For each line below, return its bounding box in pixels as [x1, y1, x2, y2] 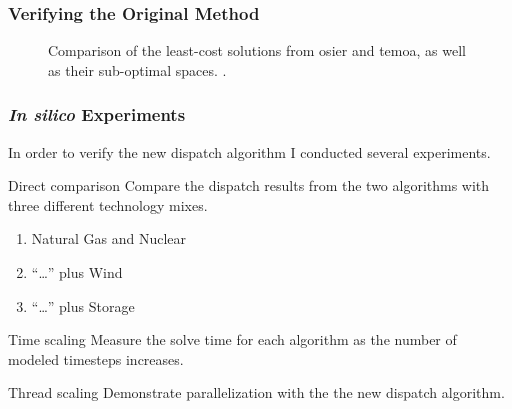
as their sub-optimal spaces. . [48, 59, 227, 80]
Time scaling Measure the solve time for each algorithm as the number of [8, 329, 457, 350]
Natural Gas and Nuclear [31, 228, 187, 249]
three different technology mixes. [8, 194, 208, 215]
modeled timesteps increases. [8, 348, 184, 369]
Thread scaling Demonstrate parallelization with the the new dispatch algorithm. [8, 382, 505, 403]
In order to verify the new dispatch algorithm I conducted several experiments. [8, 141, 491, 162]
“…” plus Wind [31, 262, 123, 282]
